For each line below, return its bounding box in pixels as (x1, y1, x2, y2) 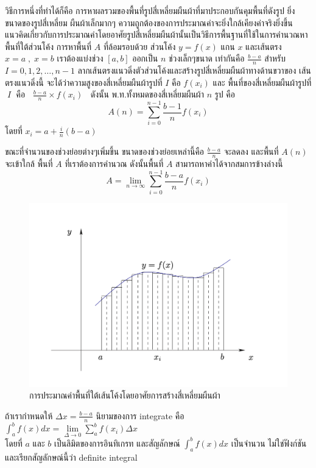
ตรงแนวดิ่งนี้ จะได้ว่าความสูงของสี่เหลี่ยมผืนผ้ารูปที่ (5, 76, 163, 88)
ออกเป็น (132, 52, 158, 65)
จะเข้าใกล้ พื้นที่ (5, 157, 53, 169)
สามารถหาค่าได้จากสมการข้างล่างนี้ (175, 157, 283, 169)
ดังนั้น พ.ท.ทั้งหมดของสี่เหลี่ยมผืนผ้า (90, 88, 204, 101)
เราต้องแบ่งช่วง (57, 52, 104, 65)
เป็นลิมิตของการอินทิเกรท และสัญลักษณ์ (54, 436, 180, 449)
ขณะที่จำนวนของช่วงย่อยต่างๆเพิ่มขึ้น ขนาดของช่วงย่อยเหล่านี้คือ (5, 145, 205, 158)
